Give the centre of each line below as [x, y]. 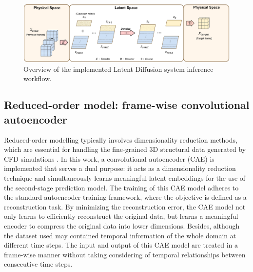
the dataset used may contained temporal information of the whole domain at [120, 235]
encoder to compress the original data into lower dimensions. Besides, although [122, 225]
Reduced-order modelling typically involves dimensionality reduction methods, [121, 139]
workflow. [38, 78]
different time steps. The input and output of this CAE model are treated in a [121, 245]
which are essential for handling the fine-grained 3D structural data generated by [125, 149]
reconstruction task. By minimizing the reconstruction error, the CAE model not [125, 206]
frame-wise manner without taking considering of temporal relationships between [125, 254]
